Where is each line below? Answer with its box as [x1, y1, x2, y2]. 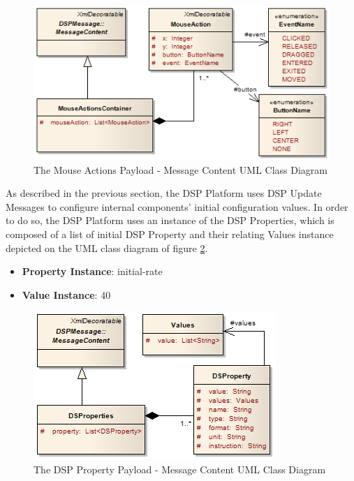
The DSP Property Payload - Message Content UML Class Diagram [34, 461, 326, 476]
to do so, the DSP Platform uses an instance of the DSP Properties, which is [6, 213, 334, 228]
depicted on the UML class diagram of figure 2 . [6, 240, 208, 255]
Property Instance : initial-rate [22, 264, 163, 279]
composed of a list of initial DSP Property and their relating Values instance [6, 227, 334, 242]
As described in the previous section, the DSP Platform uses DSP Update [6, 186, 322, 200]
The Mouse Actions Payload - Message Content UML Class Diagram [34, 162, 328, 177]
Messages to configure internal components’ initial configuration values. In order [6, 199, 348, 214]
